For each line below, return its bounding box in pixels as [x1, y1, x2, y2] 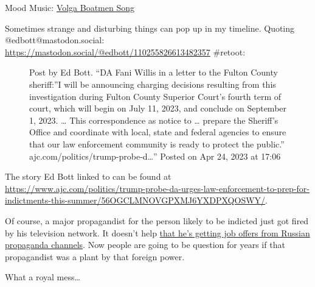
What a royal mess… [5, 271, 80, 283]
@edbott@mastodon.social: [5, 34, 105, 46]
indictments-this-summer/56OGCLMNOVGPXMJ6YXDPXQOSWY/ [5, 194, 266, 207]
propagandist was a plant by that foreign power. [5, 250, 185, 263]
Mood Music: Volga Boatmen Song [5, 1, 135, 13]
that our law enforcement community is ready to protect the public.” [29, 137, 285, 150]
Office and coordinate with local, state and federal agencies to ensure [29, 126, 286, 138]
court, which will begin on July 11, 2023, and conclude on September [29, 102, 287, 115]
